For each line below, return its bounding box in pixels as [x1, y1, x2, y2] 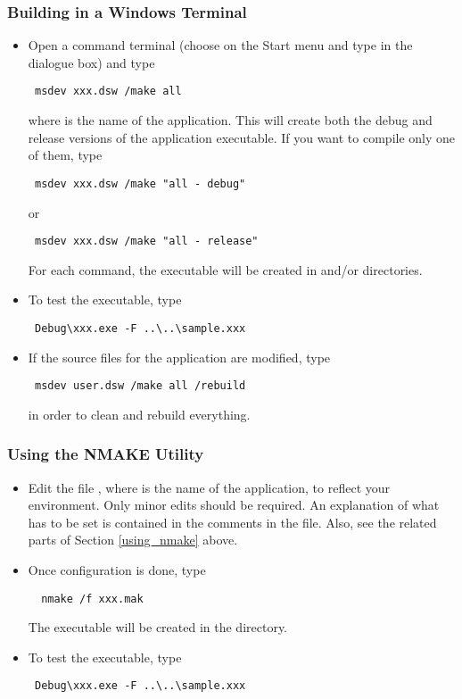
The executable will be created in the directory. [28, 618, 288, 637]
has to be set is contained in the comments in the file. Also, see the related [28, 512, 437, 531]
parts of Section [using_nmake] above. [28, 530, 238, 549]
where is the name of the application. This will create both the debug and [28, 111, 433, 129]
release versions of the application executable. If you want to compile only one [28, 128, 456, 146]
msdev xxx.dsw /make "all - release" [34, 235, 259, 248]
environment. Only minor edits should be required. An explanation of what [28, 495, 440, 514]
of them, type [28, 146, 103, 164]
